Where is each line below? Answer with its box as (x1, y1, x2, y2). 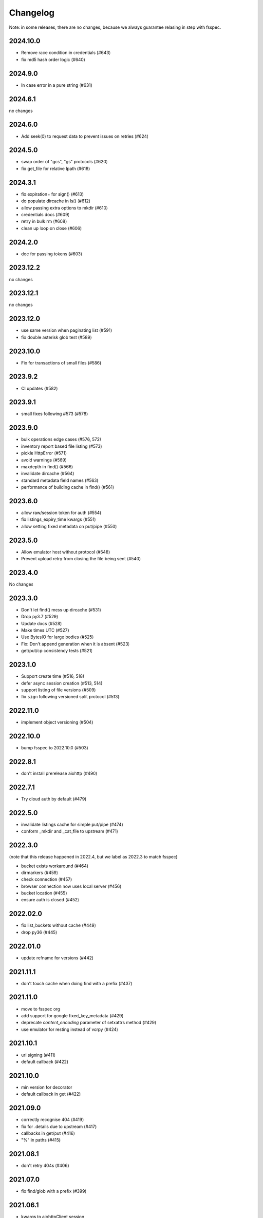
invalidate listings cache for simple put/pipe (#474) (21, 821, 124, 827)
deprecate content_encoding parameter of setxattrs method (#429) (21, 1020, 157, 1026)
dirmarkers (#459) (21, 870, 58, 875)
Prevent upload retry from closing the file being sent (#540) (21, 556, 141, 562)
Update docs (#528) (21, 620, 62, 626)
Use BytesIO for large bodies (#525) (21, 634, 94, 640)
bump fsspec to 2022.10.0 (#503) (21, 745, 89, 751)
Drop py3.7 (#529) (21, 614, 58, 620)
